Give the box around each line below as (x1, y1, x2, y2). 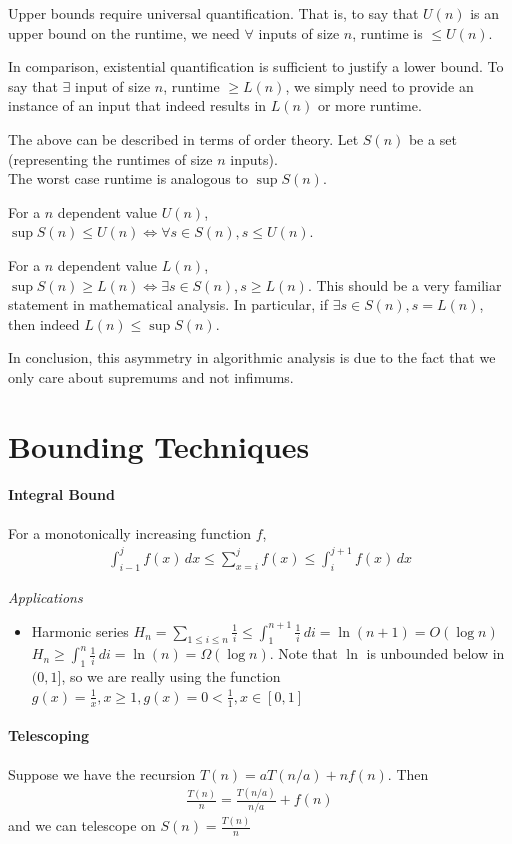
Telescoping (8, 725, 90, 746)
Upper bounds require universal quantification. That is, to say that (8, 3, 419, 23)
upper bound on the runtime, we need (8, 22, 240, 43)
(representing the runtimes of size (8, 148, 213, 169)
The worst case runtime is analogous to (8, 168, 248, 189)
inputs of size (258, 22, 340, 43)
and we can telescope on (8, 815, 156, 836)
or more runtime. (317, 95, 422, 116)
